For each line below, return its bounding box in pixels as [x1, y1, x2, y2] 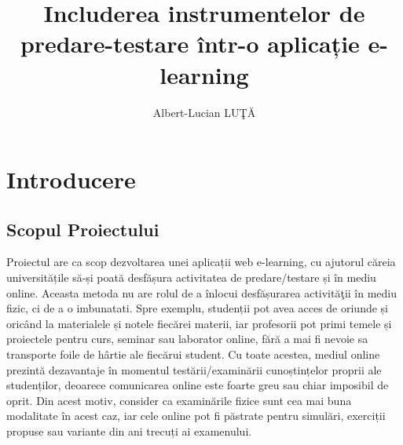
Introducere [6, 163, 136, 195]
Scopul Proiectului [6, 217, 159, 241]
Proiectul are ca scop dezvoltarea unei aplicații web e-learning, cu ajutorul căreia [6, 254, 396, 270]
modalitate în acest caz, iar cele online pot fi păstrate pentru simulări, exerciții [6, 407, 386, 424]
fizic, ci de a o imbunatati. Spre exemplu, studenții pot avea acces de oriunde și [6, 300, 389, 316]
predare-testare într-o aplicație [20, 27, 360, 60]
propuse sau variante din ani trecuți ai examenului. [6, 423, 252, 440]
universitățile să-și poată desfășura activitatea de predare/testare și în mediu [6, 269, 376, 286]
